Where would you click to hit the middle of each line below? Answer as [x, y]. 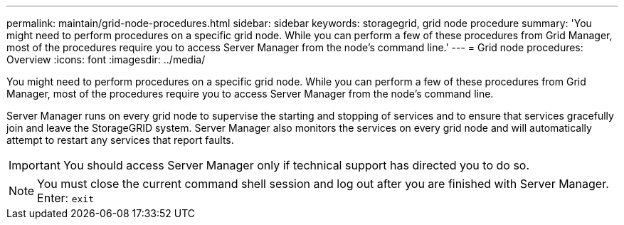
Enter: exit [65, 198]
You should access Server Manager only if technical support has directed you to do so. [296, 165]
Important [35, 165]
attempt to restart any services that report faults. [120, 140]
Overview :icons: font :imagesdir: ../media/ [106, 59]
